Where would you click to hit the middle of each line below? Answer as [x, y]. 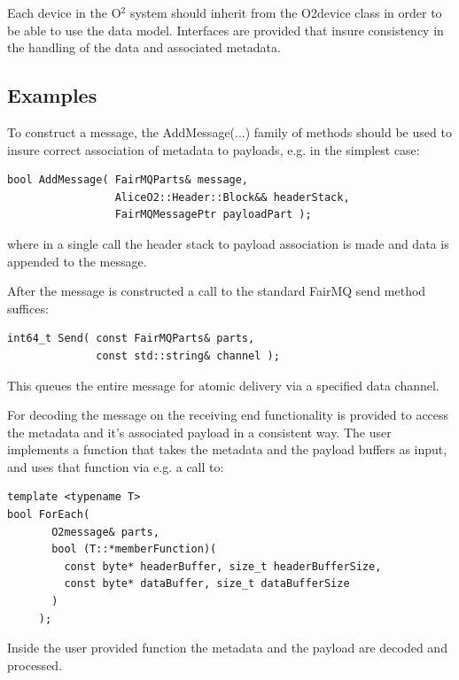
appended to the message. [77, 261]
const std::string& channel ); [188, 355]
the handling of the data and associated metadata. [144, 47]
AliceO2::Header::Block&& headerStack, [232, 197]
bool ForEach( [49, 515]
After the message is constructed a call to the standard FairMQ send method [217, 291]
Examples [52, 95]
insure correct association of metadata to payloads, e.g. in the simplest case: [214, 149]
